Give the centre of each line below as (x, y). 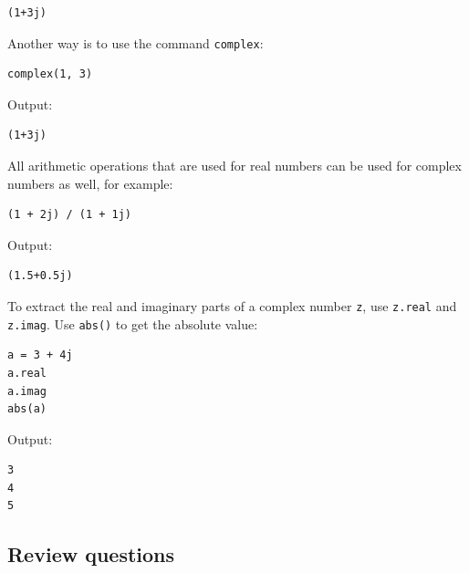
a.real (27, 373)
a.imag (27, 391)
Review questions (91, 554)
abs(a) (27, 409)
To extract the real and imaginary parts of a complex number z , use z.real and (232, 306)
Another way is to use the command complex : (135, 42)
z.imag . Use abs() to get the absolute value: (133, 323)
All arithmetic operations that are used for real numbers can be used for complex (234, 166)
